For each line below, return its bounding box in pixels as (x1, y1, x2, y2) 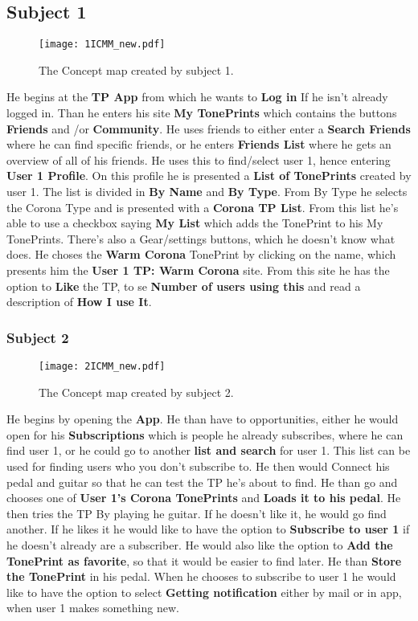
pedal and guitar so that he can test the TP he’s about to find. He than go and (6, 473, 398, 490)
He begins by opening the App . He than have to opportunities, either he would (6, 411, 399, 427)
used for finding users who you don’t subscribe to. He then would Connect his (6, 458, 390, 475)
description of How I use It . (6, 293, 152, 310)
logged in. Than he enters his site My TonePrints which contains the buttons (6, 104, 397, 121)
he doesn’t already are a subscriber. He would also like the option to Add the (6, 536, 393, 553)
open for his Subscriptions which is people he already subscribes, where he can (6, 426, 404, 443)
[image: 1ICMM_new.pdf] (39, 39, 166, 51)
